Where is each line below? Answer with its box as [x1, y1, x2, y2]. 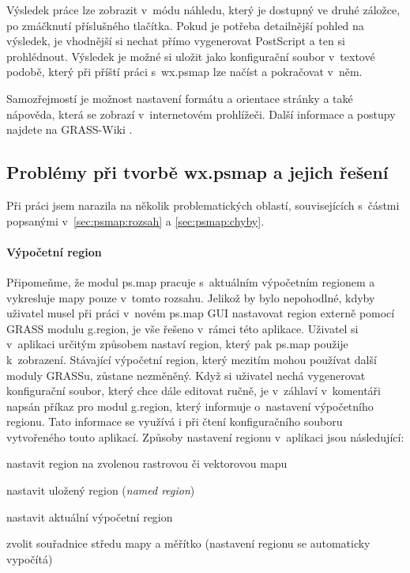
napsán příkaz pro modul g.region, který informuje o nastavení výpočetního [6, 397, 374, 414]
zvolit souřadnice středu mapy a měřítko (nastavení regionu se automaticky [6, 535, 371, 552]
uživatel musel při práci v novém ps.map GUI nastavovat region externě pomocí [6, 305, 395, 321]
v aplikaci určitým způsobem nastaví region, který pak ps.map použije [6, 336, 348, 352]
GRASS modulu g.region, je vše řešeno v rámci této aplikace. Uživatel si [6, 320, 359, 336]
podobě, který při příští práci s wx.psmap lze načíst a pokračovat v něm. [6, 63, 363, 80]
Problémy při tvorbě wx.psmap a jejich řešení [6, 160, 389, 184]
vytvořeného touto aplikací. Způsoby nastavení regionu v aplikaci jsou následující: [6, 428, 404, 445]
